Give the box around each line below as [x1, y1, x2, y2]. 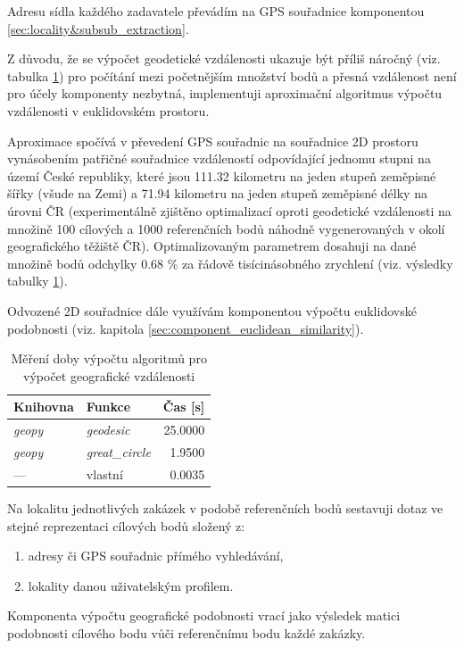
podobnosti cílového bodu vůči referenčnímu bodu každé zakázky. [7, 623, 366, 642]
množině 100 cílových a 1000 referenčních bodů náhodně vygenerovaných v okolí [7, 219, 445, 237]
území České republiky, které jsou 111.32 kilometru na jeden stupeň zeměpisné [7, 166, 436, 185]
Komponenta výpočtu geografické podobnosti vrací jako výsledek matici [7, 606, 401, 625]
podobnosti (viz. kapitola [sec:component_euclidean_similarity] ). [7, 319, 364, 337]
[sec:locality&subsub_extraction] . [7, 19, 189, 37]
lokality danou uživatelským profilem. [28, 576, 234, 594]
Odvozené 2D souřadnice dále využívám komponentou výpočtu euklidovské [7, 301, 417, 320]
